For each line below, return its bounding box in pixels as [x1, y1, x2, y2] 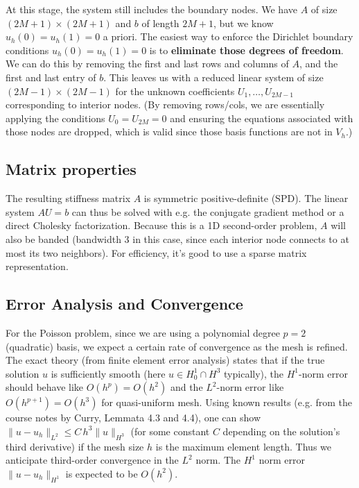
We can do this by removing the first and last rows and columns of [6, 56, 289, 71]
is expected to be [65, 466, 138, 480]
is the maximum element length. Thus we [155, 439, 332, 453]
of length [141, 15, 179, 30]
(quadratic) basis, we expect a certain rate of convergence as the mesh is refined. [6, 339, 348, 353]
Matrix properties [6, 158, 137, 180]
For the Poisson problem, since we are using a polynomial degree [6, 325, 280, 339]
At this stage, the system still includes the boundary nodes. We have [6, 2, 297, 16]
